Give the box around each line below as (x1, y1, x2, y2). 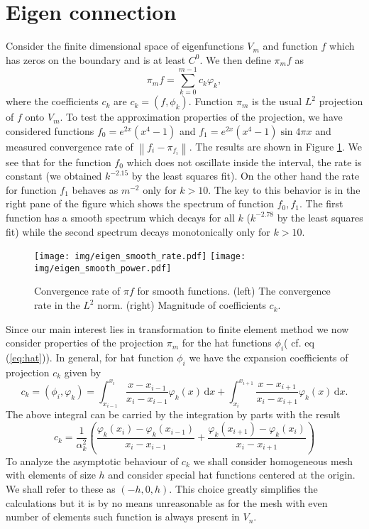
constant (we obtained (6, 168, 102, 183)
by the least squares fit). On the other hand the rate (131, 168, 360, 183)
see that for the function (6, 154, 111, 169)
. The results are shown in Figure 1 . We (189, 139, 362, 154)
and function (263, 38, 318, 53)
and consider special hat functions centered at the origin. (108, 467, 356, 482)
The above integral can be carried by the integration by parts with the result (6, 407, 341, 422)
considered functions (6, 124, 94, 138)
